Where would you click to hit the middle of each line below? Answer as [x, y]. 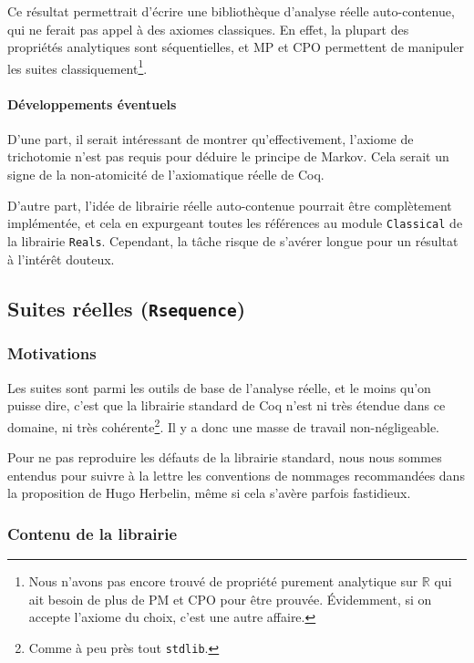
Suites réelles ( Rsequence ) [127, 308]
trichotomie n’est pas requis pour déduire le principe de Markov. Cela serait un [228, 156]
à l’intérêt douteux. [61, 259]
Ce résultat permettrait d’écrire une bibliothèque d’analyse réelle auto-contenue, [231, 11]
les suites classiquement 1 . [77, 67]
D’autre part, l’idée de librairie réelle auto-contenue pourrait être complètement [230, 205]
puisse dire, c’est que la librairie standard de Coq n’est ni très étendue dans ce [227, 405]
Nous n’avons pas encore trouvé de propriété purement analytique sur [223, 581]
